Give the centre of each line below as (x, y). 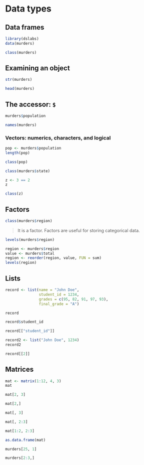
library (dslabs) (22, 39)
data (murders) (20, 43)
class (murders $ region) (29, 221)
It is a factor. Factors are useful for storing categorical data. (78, 230)
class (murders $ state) (28, 171)
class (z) (14, 194)
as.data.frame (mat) (25, 440)
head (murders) (20, 89)
